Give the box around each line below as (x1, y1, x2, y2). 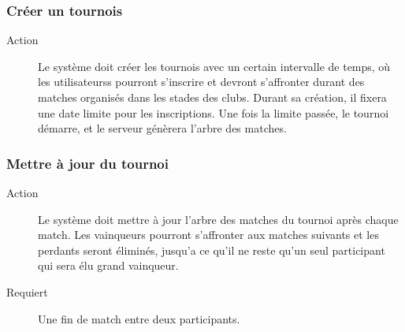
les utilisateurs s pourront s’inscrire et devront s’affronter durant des (38, 73, 365, 90)
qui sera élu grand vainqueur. (38, 257, 179, 274)
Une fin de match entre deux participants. (38, 310, 240, 326)
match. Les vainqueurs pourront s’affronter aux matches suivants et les (38, 226, 379, 243)
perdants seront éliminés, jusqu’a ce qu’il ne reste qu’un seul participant (38, 241, 385, 258)
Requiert (6, 283, 48, 300)
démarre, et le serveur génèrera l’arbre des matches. (38, 120, 287, 136)
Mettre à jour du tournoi (6, 153, 169, 173)
